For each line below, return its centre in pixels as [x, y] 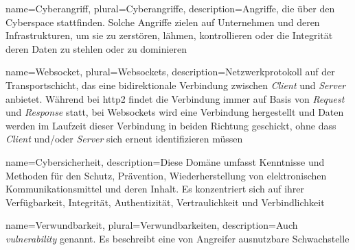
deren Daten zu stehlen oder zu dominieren [96, 48]
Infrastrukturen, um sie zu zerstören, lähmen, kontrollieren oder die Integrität [169, 35]
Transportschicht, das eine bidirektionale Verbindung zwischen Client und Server [176, 85]
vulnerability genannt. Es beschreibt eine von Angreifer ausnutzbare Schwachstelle [177, 238]
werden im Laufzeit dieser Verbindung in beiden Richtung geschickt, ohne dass [171, 125]
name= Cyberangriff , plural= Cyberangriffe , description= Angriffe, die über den [170, 8]
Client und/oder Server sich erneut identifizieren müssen [124, 139]
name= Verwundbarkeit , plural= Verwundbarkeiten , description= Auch [152, 225]
